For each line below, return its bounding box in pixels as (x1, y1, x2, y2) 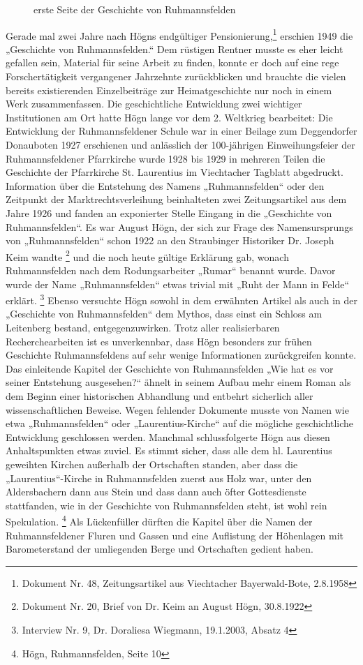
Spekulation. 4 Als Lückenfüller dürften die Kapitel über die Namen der (6, 512, 313, 528)
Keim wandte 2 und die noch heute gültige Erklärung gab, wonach (6, 247, 289, 264)
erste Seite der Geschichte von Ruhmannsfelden (34, 2, 236, 16)
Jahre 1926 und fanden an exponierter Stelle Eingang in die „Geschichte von (6, 205, 332, 220)
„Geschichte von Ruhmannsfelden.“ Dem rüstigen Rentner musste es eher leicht (6, 41, 343, 56)
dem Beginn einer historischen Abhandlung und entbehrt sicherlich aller (6, 389, 313, 403)
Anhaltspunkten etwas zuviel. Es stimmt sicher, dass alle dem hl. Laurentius (6, 443, 332, 458)
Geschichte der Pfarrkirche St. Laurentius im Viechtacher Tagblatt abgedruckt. (6, 165, 343, 179)
